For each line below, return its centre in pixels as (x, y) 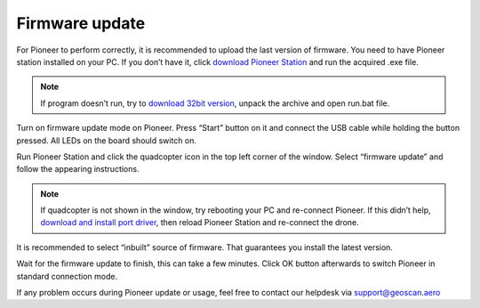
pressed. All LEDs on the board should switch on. (107, 140)
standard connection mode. (67, 276)
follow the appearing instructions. (78, 169)
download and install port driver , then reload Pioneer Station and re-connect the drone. (200, 223)
